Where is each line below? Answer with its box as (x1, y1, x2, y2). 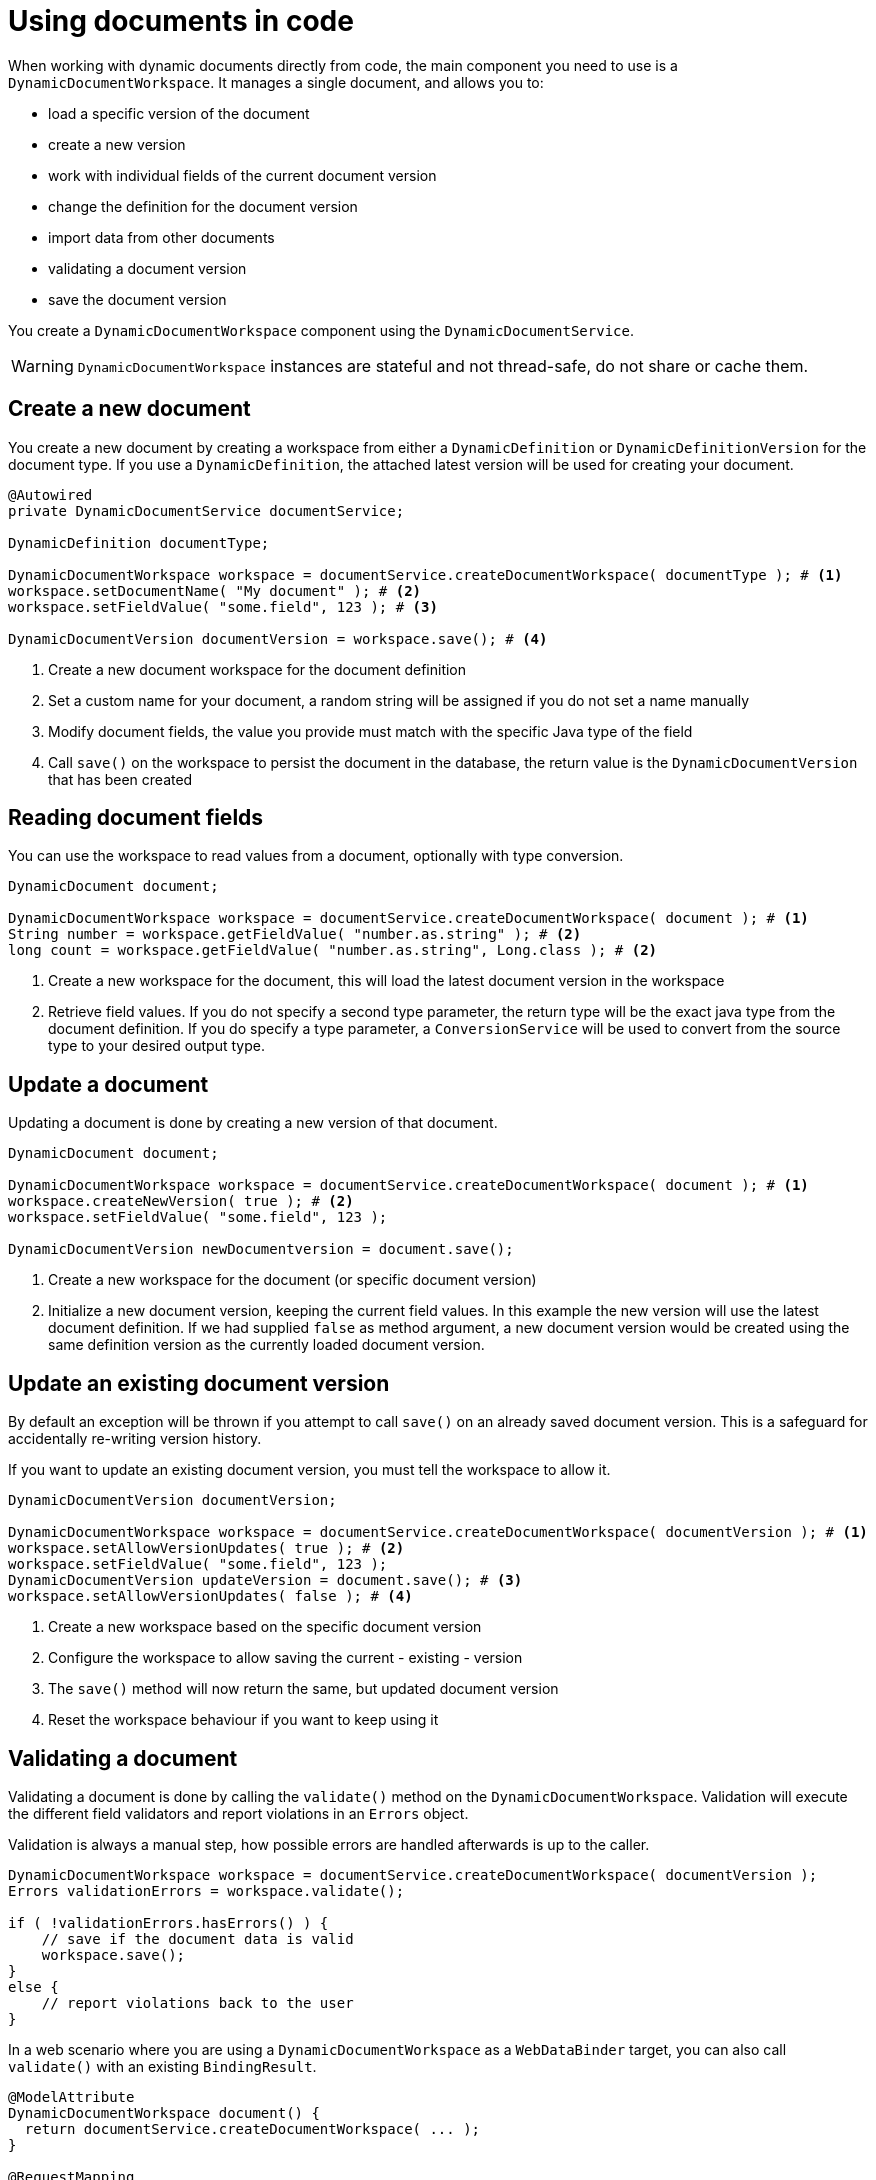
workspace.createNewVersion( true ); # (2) (8, 1193, 354, 1210)
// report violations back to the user (41, 1994, 354, 2011)
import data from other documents (48, 228, 275, 246)
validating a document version (48, 259, 247, 277)
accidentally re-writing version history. (8, 1430, 262, 1448)
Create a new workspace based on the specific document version (48, 1618, 482, 1636)
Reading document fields (8, 805, 264, 831)
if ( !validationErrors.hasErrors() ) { (8, 1914, 329, 1931)
